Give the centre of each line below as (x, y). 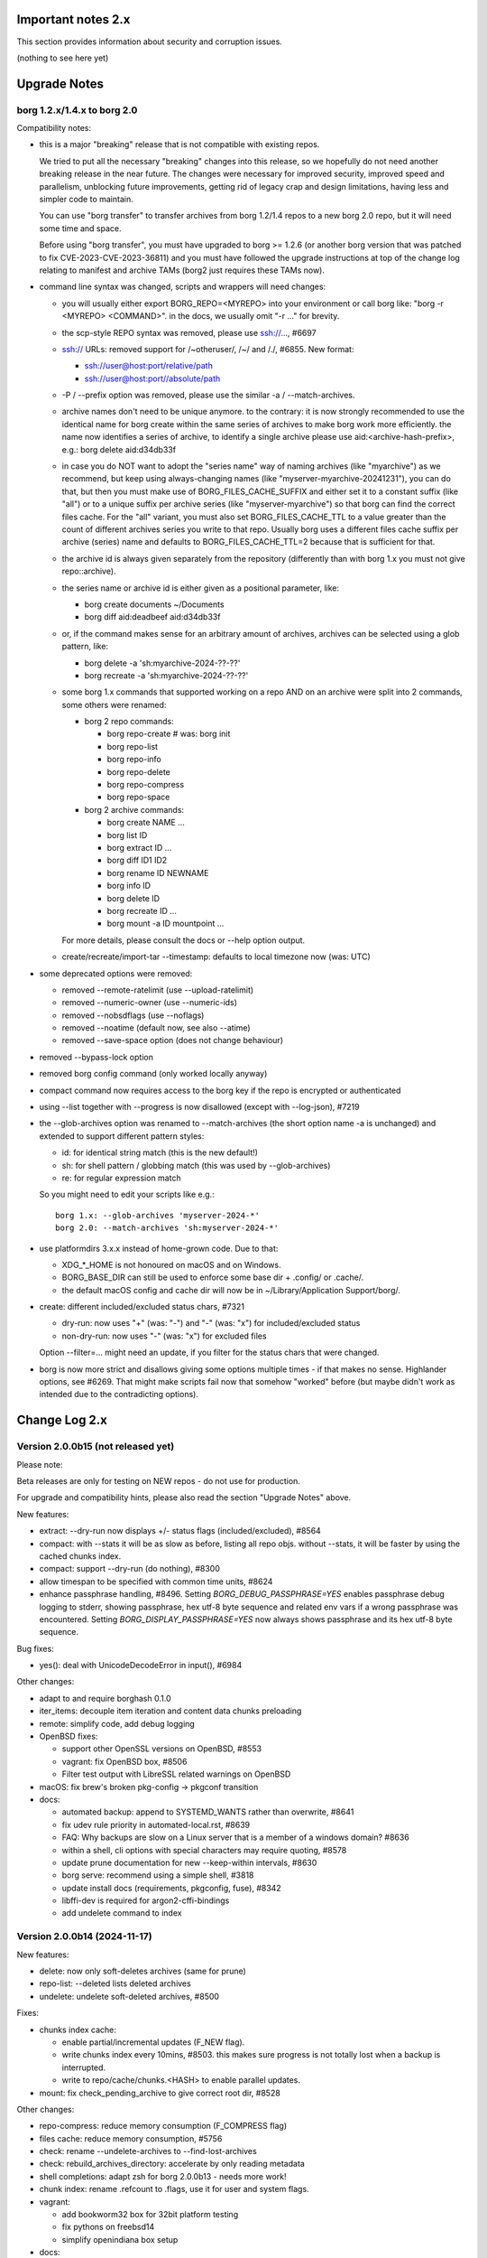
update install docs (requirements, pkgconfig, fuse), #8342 (171, 1888)
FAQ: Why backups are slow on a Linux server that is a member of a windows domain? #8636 (235, 1837)
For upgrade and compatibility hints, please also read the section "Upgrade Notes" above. (184, 1498)
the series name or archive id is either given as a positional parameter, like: (201, 588)
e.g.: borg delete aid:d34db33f (119, 449)
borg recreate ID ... (142, 910)
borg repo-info (134, 760)
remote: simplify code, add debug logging (117, 1723)
